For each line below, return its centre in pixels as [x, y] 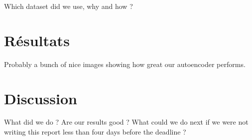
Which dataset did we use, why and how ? [68, 6]
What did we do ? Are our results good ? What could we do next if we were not [126, 122]
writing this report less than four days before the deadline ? [95, 132]
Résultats [37, 40]
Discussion [41, 98]
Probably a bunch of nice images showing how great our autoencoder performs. [125, 64]
